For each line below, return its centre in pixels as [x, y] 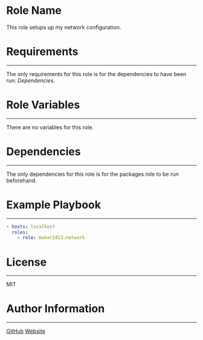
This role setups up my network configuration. [64, 27]
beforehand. [22, 180]
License [27, 262]
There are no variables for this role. [50, 127]
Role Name [34, 11]
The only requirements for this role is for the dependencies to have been [96, 74]
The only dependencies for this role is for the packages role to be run [93, 174]
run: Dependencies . [31, 80]
